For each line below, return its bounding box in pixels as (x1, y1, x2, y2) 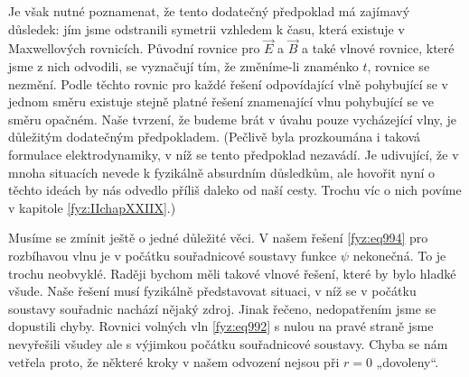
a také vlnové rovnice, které (302, 39, 455, 58)
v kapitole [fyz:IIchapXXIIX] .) (8, 198, 176, 216)
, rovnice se (367, 57, 430, 75)
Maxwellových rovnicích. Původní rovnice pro (8, 39, 260, 58)
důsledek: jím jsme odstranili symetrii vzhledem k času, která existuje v (8, 19, 405, 38)
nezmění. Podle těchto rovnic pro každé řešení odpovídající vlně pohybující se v (8, 74, 448, 93)
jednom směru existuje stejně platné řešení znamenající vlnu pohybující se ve (8, 92, 435, 111)
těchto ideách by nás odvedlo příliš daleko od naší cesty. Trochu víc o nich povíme (8, 180, 462, 199)
